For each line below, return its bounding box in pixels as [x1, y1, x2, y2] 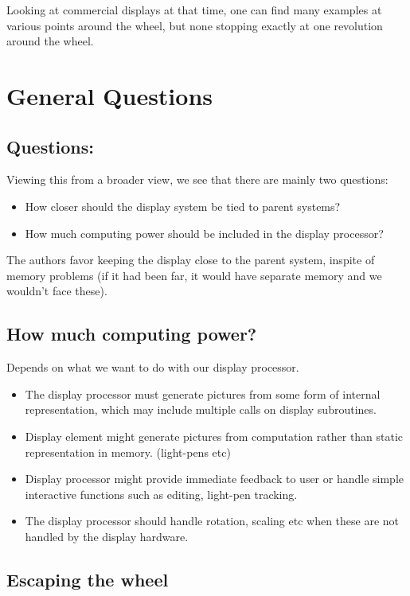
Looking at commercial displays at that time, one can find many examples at [6, 2, 382, 18]
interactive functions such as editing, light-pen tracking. [25, 485, 298, 502]
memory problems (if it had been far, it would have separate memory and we [6, 267, 382, 283]
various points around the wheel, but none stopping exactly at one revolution [6, 17, 383, 33]
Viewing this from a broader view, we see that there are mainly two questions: [6, 171, 389, 188]
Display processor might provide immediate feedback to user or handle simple [25, 470, 404, 487]
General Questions [6, 79, 213, 111]
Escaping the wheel [6, 567, 169, 591]
